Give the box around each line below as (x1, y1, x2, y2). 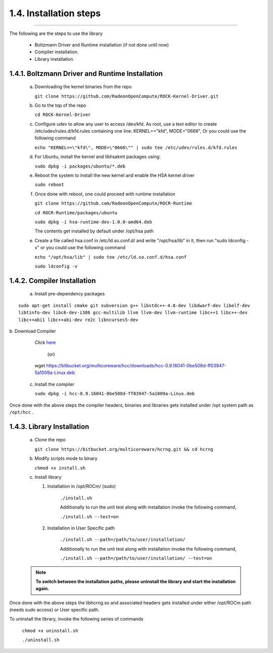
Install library (34, 474, 62, 480)
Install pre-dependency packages (34, 291, 105, 297)
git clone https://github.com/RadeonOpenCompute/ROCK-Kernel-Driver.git (34, 93, 219, 99)
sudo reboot (34, 182, 64, 187)
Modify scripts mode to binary (34, 455, 98, 462)
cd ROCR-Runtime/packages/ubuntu (34, 210, 118, 215)
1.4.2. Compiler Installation (9, 276, 96, 285)
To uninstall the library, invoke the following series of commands (9, 616, 144, 622)
